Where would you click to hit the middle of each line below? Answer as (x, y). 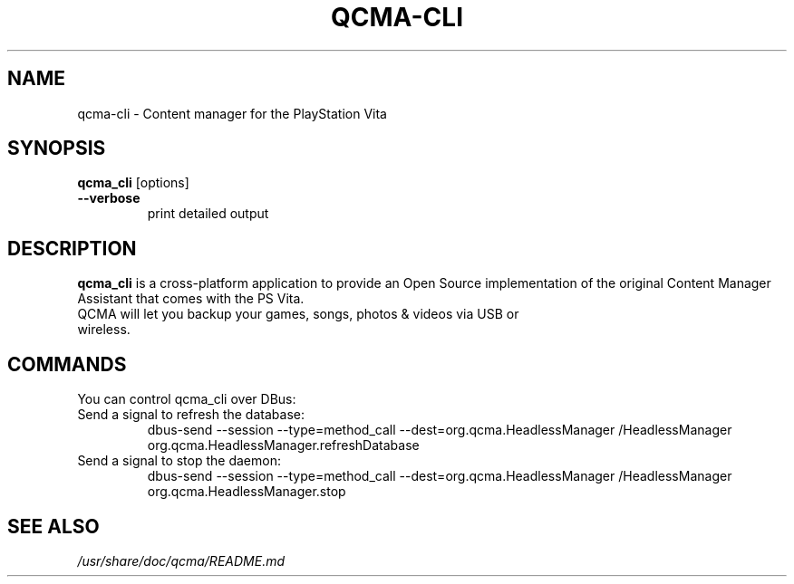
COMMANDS (67, 364)
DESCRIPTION (72, 248)
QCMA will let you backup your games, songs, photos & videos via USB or (298, 314)
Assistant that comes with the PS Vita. (191, 299)
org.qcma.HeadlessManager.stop (247, 492)
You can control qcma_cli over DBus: (187, 399)
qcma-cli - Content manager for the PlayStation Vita (232, 113)
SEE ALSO (53, 526)
